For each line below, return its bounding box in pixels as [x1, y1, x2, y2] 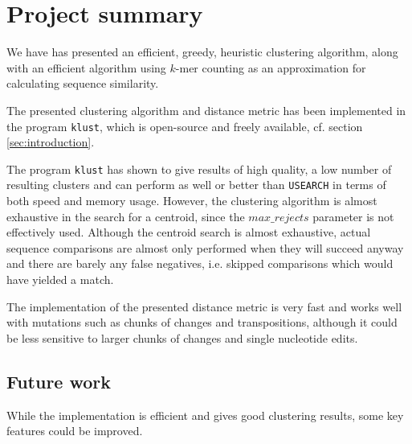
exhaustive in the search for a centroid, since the [6, 208, 245, 224]
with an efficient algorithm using [6, 59, 166, 76]
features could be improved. [6, 422, 143, 439]
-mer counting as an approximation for [175, 59, 366, 76]
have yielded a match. [6, 271, 114, 288]
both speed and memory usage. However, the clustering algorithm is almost [6, 192, 377, 209]
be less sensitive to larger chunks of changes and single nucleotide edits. [6, 329, 358, 346]
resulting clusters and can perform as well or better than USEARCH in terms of [6, 176, 386, 193]
